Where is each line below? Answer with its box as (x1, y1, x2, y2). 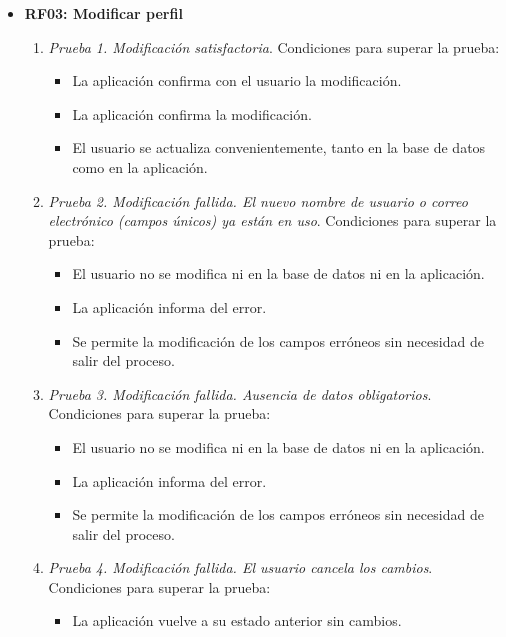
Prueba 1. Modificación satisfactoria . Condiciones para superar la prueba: (48, 36, 500, 57)
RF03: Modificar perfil (24, 3, 183, 23)
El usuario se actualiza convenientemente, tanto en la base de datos (72, 137, 486, 158)
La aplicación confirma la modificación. (72, 103, 312, 124)
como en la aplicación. (72, 156, 208, 177)
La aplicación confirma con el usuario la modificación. (72, 70, 402, 91)
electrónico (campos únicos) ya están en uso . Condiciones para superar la (48, 210, 497, 231)
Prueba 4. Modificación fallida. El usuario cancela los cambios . (48, 557, 433, 578)
